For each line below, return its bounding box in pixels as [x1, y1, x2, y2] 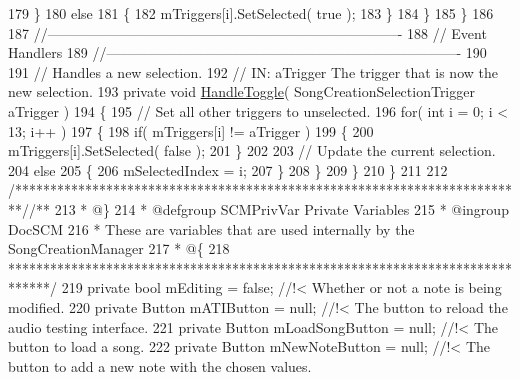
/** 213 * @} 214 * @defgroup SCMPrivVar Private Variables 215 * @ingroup [29, 198, 509, 219]
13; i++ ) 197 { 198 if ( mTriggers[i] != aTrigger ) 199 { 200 [8, 120, 374, 141]
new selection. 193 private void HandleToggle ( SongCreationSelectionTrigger [8, 81, 475, 102]
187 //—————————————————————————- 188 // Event [8, 22, 487, 43]
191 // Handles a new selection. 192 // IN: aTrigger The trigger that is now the [8, 61, 498, 82]
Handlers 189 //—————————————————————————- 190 [8, 42, 487, 63]
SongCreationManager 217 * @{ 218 [8, 238, 230, 259]
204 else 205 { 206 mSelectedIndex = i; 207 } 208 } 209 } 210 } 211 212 [8, 159, 448, 180]
